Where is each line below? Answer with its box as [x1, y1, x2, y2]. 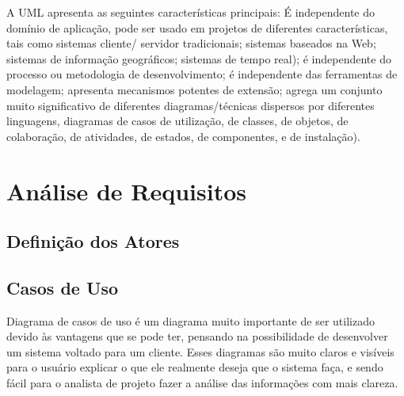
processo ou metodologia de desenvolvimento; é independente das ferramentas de [6, 66, 398, 82]
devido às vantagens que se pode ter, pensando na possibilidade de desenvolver [6, 328, 388, 345]
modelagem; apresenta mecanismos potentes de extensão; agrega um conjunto [6, 81, 383, 97]
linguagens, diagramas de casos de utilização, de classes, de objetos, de [6, 112, 349, 129]
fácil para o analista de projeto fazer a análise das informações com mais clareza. [6, 375, 398, 391]
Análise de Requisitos [6, 174, 247, 207]
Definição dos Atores [6, 229, 180, 253]
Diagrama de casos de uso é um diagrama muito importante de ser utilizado [6, 312, 375, 329]
